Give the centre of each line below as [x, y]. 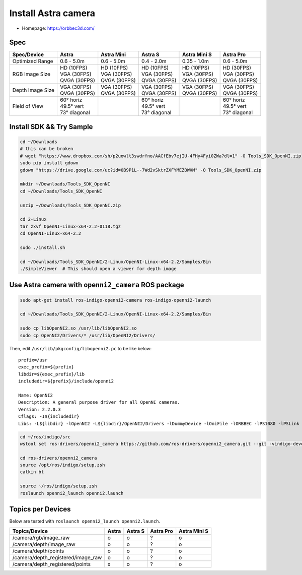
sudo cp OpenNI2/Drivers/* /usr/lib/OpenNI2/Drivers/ [88, 335]
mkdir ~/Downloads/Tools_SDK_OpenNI [65, 184]
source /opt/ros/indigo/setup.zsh [62, 465]
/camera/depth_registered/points [51, 564]
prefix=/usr [33, 360]
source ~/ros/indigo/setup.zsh [59, 486]
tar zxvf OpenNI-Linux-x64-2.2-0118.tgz [70, 226]
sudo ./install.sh [43, 247]
